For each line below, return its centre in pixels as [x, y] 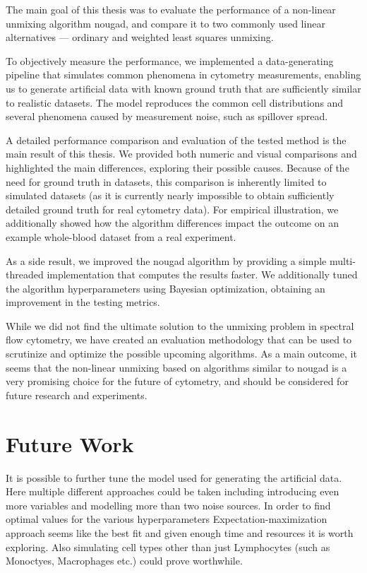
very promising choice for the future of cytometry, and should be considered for [177, 381]
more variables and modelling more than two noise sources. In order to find [168, 505]
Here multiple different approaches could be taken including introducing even [173, 491]
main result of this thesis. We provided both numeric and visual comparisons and [181, 154]
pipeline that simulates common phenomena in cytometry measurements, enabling [183, 75]
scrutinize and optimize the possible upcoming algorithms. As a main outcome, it [181, 354]
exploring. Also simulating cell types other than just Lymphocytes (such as [168, 547]
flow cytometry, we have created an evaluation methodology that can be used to [179, 339]
